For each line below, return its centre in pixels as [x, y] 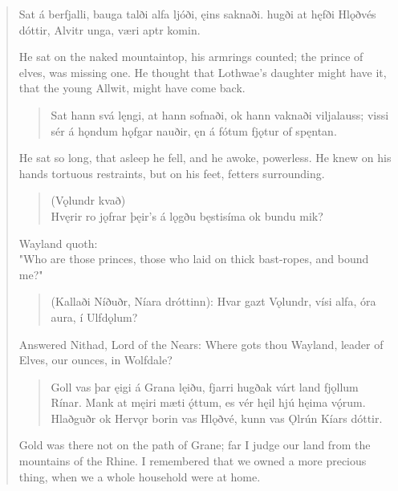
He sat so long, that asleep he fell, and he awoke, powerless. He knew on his [205, 158]
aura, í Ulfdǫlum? [94, 317]
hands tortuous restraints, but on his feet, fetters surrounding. [172, 173]
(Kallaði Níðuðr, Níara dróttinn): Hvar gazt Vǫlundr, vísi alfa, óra [213, 301]
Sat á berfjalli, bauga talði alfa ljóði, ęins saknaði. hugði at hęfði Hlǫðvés [197, 14]
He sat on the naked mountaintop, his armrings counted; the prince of [191, 57]
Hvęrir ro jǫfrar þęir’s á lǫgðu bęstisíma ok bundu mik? [187, 215]
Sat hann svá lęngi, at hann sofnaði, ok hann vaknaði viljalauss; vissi [220, 114]
